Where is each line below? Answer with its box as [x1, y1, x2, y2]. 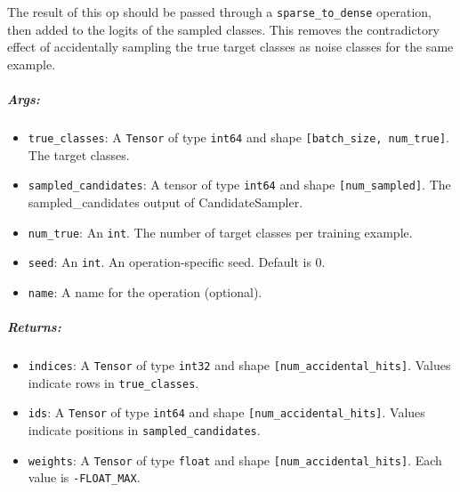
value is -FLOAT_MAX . [28, 468, 141, 487]
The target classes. [28, 145, 130, 164]
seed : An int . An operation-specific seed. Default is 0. [28, 253, 326, 271]
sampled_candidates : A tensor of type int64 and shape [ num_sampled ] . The [28, 175, 451, 194]
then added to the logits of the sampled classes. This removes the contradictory [7, 20, 440, 38]
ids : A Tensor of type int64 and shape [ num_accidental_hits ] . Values [28, 403, 425, 422]
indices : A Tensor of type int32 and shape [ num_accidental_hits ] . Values [28, 356, 451, 375]
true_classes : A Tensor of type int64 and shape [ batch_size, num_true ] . [28, 128, 449, 146]
